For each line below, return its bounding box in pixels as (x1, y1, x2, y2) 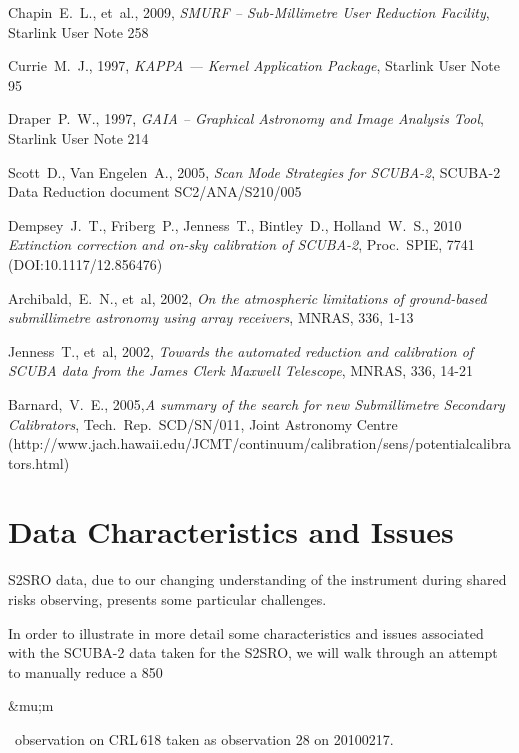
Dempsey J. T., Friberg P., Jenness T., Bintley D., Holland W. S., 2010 (8, 214, 462, 235)
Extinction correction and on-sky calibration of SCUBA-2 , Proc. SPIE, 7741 (8, 234, 475, 255)
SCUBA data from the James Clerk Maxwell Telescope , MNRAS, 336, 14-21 (8, 360, 473, 381)
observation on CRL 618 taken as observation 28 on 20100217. (14, 728, 394, 749)
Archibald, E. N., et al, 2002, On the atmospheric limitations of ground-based (8, 287, 487, 308)
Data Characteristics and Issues (8, 511, 454, 552)
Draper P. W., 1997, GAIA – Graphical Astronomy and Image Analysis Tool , (8, 108, 484, 129)
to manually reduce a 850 (8, 661, 163, 682)
